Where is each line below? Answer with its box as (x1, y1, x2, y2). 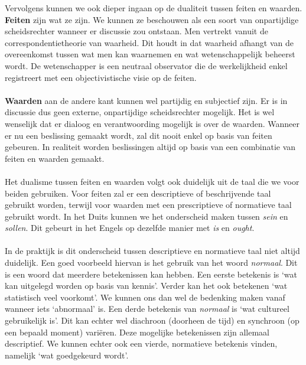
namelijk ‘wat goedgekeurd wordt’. (5, 348, 129, 361)
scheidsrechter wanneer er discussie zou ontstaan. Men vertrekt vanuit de (5, 25, 268, 37)
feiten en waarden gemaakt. (5, 152, 105, 164)
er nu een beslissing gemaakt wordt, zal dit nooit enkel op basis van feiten (5, 129, 272, 141)
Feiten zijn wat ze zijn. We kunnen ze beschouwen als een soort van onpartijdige (5, 13, 299, 25)
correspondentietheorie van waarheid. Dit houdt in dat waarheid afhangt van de (5, 36, 294, 48)
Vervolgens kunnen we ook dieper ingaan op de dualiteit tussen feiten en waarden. (5, 2, 302, 14)
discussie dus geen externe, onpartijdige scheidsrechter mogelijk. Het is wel (5, 106, 275, 118)
